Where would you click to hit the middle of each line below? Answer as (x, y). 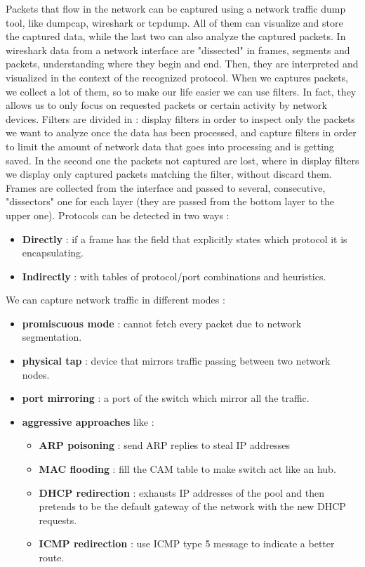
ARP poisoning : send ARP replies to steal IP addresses (164, 445)
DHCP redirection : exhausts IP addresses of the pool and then (181, 492)
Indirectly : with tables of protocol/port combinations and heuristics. (174, 276)
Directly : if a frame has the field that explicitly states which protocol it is (185, 239)
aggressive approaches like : (88, 421)
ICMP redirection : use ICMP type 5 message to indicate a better (187, 543)
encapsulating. (53, 253)
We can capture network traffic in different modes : (115, 300)
